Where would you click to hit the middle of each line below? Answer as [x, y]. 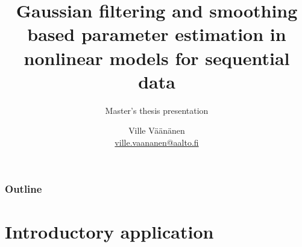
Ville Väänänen [157, 130]
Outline [24, 189]
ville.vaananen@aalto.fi [157, 142]
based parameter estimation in [157, 34]
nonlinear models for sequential [157, 58]
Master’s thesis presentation [157, 110]
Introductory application [109, 231]
